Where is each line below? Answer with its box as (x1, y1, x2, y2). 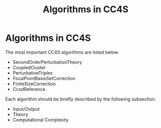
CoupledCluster (12, 64, 46, 70)
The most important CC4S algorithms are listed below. (5, 49, 119, 55)
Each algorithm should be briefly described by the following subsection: (5, 96, 156, 102)
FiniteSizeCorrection (12, 81, 56, 87)
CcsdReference (12, 86, 46, 92)
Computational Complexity (12, 116, 69, 123)
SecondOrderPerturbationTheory (12, 59, 83, 65)
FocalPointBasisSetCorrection (12, 75, 75, 81)
